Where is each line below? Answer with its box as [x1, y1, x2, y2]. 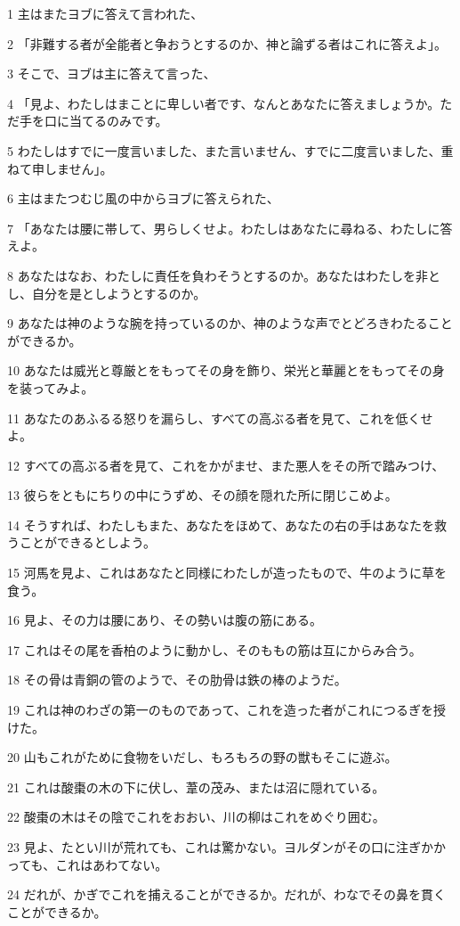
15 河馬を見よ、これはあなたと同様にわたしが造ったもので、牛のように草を [7, 563, 448, 582]
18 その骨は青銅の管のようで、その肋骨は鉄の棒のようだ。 [7, 670, 347, 689]
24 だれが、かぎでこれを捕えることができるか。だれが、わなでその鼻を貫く [7, 885, 447, 904]
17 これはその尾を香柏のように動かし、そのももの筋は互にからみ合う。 [7, 640, 422, 659]
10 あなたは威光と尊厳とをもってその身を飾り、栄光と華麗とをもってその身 [7, 361, 445, 380]
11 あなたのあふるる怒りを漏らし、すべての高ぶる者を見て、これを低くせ [7, 408, 433, 427]
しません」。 [44, 159, 113, 177]
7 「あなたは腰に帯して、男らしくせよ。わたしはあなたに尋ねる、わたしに [7, 218, 440, 237]
